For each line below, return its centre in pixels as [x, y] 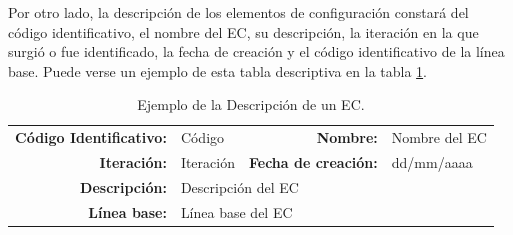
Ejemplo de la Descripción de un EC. [251, 104]
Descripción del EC [239, 186]
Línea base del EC [236, 211]
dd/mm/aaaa [432, 162]
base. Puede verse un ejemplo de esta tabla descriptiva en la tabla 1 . [218, 70]
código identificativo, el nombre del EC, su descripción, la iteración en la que [243, 31]
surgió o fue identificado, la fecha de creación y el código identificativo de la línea [256, 51]
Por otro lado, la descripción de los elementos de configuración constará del [238, 12]
